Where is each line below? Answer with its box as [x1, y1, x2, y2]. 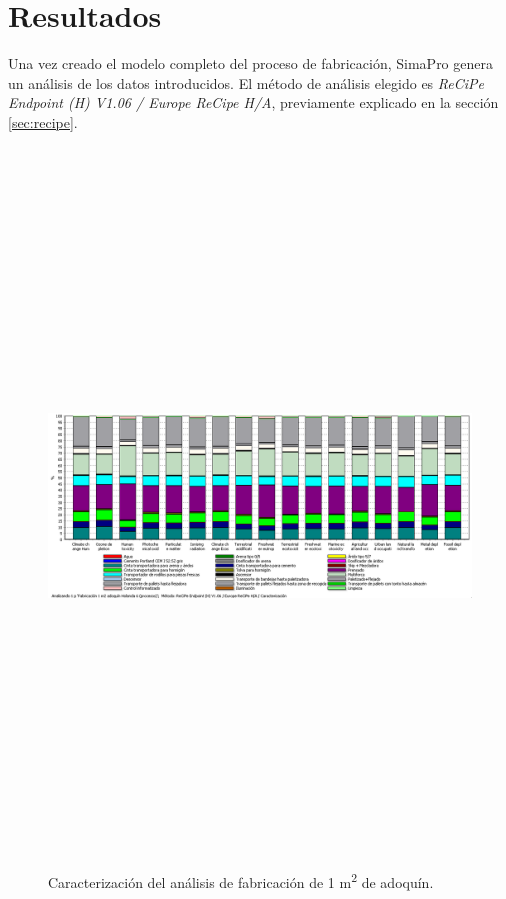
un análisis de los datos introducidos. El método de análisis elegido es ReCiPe [8, 72, 484, 93]
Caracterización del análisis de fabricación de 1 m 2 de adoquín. [48, 869, 434, 892]
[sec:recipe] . [8, 111, 78, 132]
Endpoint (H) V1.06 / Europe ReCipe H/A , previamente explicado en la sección [8, 92, 499, 113]
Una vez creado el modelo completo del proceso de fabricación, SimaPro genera [8, 53, 493, 74]
